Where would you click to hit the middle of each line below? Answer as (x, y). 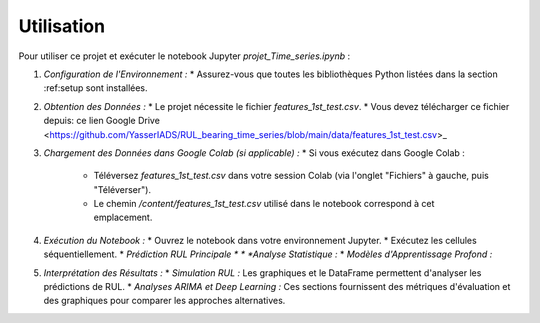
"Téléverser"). (122, 189)
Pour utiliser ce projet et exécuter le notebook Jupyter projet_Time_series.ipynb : (184, 56)
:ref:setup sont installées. (96, 88)
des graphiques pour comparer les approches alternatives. (164, 301)
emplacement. (123, 217)
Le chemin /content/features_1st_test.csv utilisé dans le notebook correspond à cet (264, 204)
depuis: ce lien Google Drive (101, 121)
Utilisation (61, 26)
